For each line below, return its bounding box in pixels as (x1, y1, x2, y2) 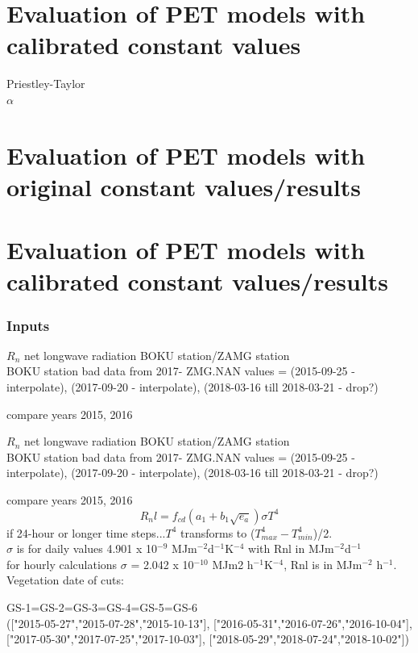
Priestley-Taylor (6, 75, 85, 92)
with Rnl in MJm (248, 540, 334, 557)
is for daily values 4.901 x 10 (16, 540, 158, 557)
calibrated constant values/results (6, 265, 388, 298)
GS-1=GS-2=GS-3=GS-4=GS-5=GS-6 (6, 598, 198, 615)
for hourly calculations (6, 555, 118, 572)
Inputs (6, 315, 50, 335)
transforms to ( (180, 524, 255, 541)
